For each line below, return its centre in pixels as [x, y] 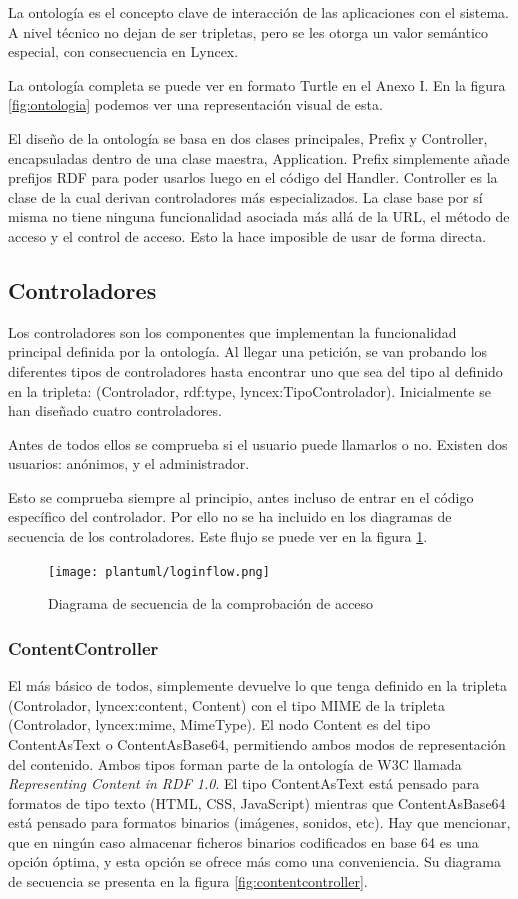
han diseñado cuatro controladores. [115, 410]
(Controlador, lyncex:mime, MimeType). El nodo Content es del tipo [219, 724]
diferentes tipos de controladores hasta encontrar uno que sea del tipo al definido [255, 370]
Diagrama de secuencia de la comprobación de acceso [211, 603]
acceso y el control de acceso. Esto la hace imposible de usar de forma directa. [247, 235]
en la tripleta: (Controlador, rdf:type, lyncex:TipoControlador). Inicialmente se [249, 390]
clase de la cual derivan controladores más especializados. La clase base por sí [245, 196]
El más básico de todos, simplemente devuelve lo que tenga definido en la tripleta [258, 685]
